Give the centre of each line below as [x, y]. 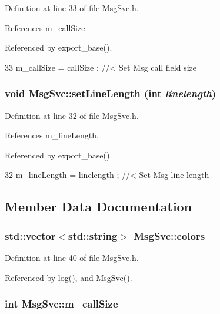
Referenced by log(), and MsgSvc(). [69, 277]
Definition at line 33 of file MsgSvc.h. [72, 8]
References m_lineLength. [52, 135]
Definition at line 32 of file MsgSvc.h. [72, 115]
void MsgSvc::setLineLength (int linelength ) [111, 93]
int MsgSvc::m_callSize [61, 304]
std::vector [30, 235]
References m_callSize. [46, 27]
